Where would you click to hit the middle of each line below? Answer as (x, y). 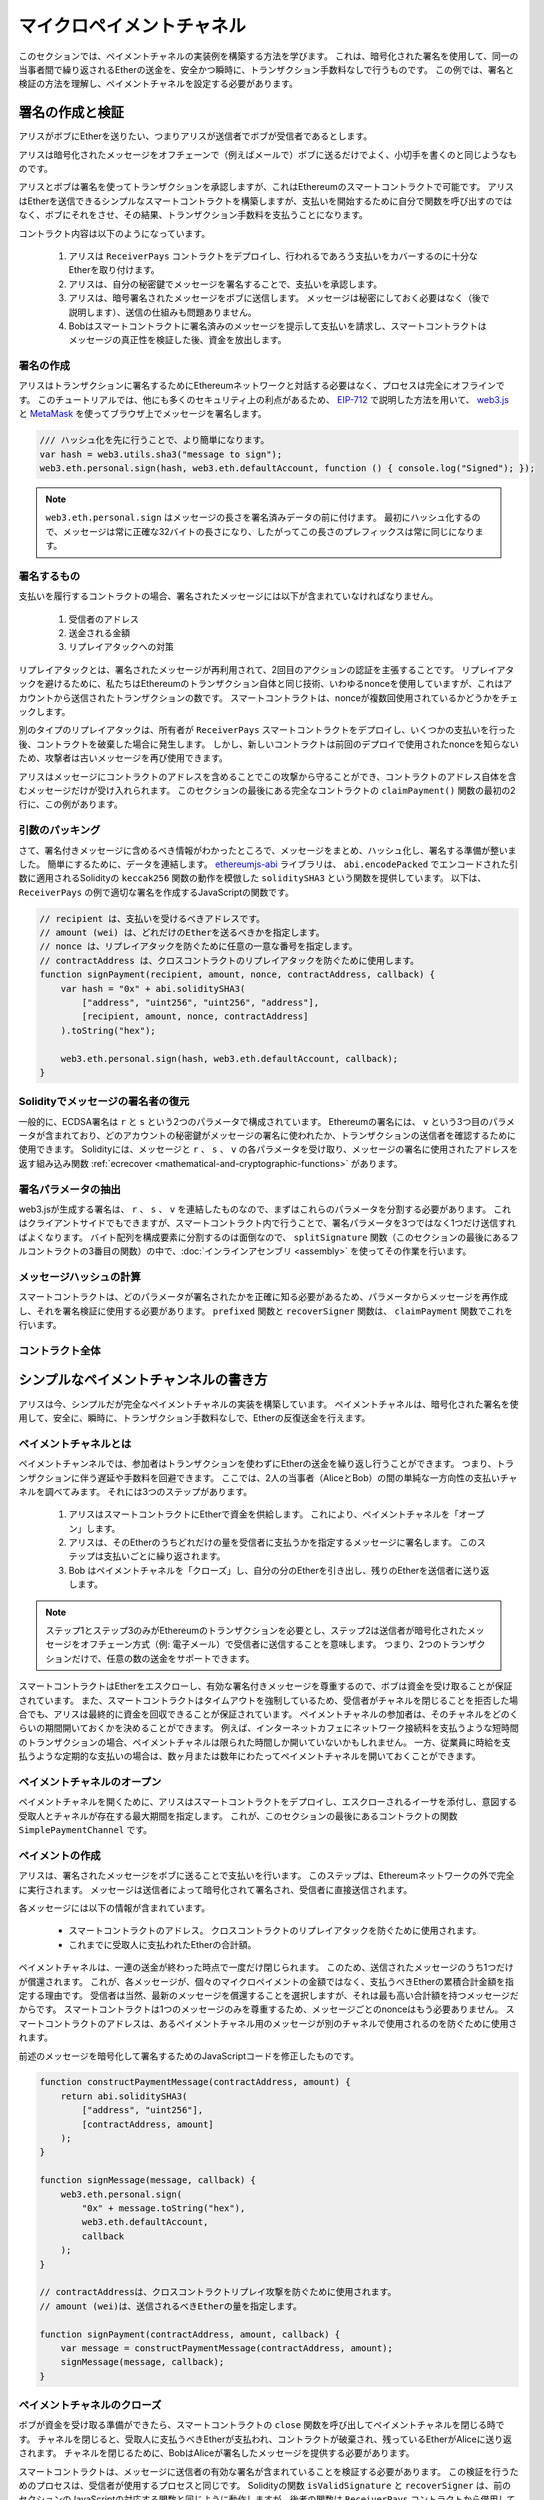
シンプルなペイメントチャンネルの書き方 (143, 1380)
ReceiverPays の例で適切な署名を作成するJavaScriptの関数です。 (156, 892)
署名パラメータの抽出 (70, 1189)
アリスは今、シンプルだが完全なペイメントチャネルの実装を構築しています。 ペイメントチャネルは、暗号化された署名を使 (268, 1404)
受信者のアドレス (103, 619)
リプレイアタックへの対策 (121, 647)
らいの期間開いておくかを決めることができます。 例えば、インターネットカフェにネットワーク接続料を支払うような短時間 (268, 1728)
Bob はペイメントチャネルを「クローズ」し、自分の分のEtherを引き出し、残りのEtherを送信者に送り (274, 1570)
